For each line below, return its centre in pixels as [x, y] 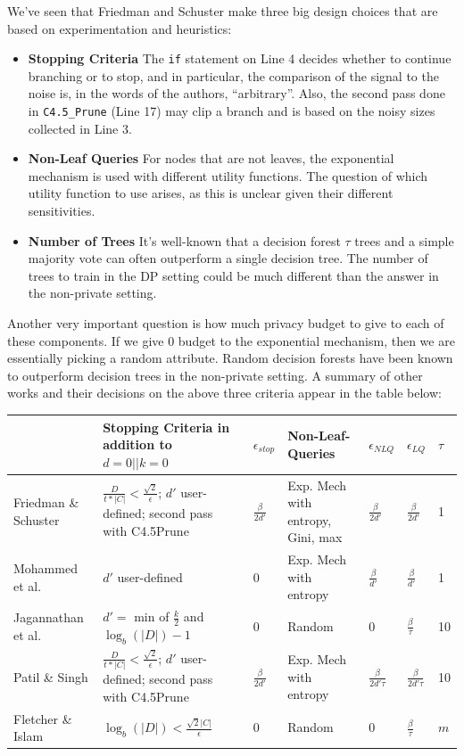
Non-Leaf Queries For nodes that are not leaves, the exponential [211, 158]
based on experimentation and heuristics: [120, 28]
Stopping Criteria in [166, 427]
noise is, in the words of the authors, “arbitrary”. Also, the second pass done [236, 93]
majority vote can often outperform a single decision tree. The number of [228, 258]
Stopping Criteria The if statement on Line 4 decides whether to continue [240, 58]
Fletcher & [43, 718]
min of [152, 616]
